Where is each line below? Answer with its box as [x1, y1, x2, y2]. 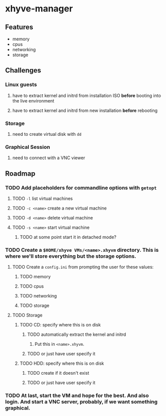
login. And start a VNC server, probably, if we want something [5, 399, 158, 406]
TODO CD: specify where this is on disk [19, 322, 101, 328]
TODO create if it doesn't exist [27, 370, 89, 376]
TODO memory [19, 274, 51, 280]
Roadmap [5, 169, 36, 178]
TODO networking [19, 293, 57, 299]
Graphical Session [5, 143, 51, 150]
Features [5, 23, 33, 31]
